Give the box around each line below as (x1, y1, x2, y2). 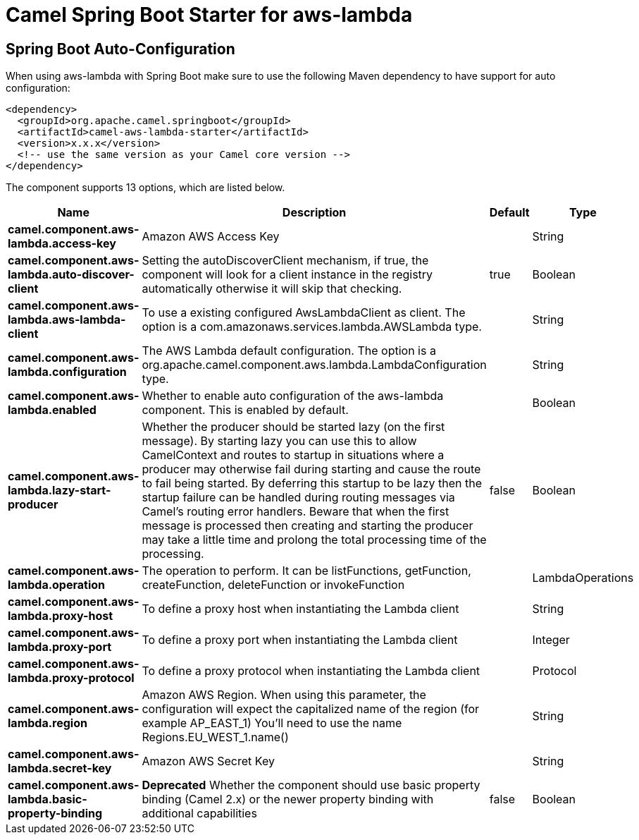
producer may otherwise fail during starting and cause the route (142, 462, 481, 477)
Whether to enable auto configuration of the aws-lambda (142, 389, 444, 403)
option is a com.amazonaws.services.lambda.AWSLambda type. (142, 319, 482, 334)
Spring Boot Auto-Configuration (6, 39, 235, 58)
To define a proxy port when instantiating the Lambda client (142, 633, 458, 647)
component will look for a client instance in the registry (142, 267, 433, 282)
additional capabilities (142, 806, 257, 821)
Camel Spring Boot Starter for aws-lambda (6, 3, 413, 27)
